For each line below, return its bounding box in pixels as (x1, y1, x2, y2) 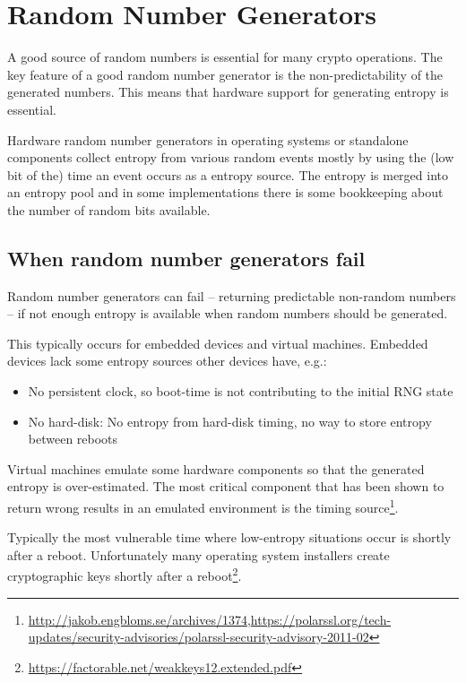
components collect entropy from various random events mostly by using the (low (7, 148, 454, 167)
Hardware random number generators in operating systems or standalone (7, 130, 409, 149)
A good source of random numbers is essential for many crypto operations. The (7, 48, 443, 66)
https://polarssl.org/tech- (250, 610, 392, 628)
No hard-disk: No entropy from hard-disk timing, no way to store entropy (28, 411, 432, 430)
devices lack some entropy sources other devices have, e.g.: (7, 351, 327, 370)
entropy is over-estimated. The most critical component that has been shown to (7, 477, 444, 496)
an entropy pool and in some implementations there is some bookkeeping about (7, 183, 444, 202)
